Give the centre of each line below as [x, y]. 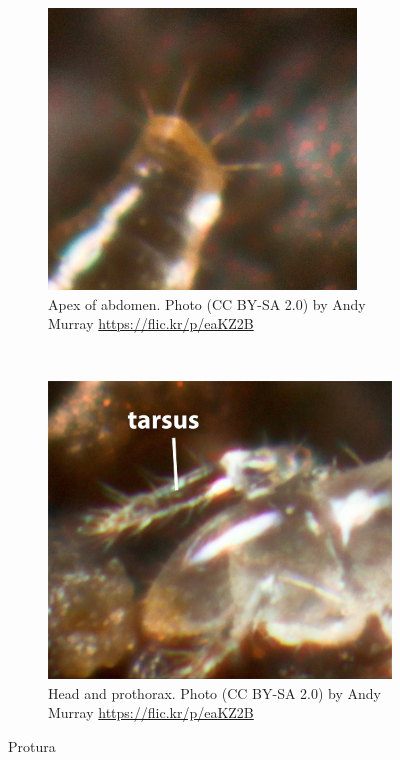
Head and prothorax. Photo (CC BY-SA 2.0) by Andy [215, 692]
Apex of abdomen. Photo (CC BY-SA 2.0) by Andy [207, 303]
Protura [32, 746]
